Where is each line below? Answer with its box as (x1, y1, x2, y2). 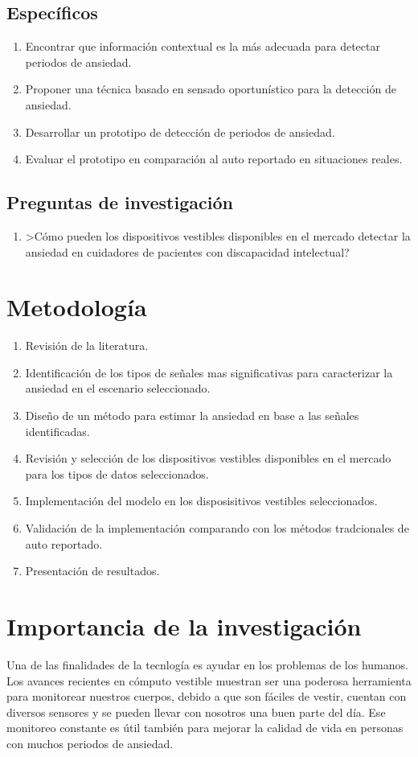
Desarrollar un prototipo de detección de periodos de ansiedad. (25, 123, 335, 140)
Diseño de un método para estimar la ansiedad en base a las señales (25, 407, 359, 424)
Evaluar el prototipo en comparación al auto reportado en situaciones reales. (25, 150, 403, 167)
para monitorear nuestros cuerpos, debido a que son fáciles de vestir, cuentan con (6, 688, 407, 705)
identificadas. (25, 422, 90, 439)
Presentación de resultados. (25, 562, 160, 579)
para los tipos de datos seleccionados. (25, 465, 209, 482)
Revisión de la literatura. (25, 337, 149, 354)
